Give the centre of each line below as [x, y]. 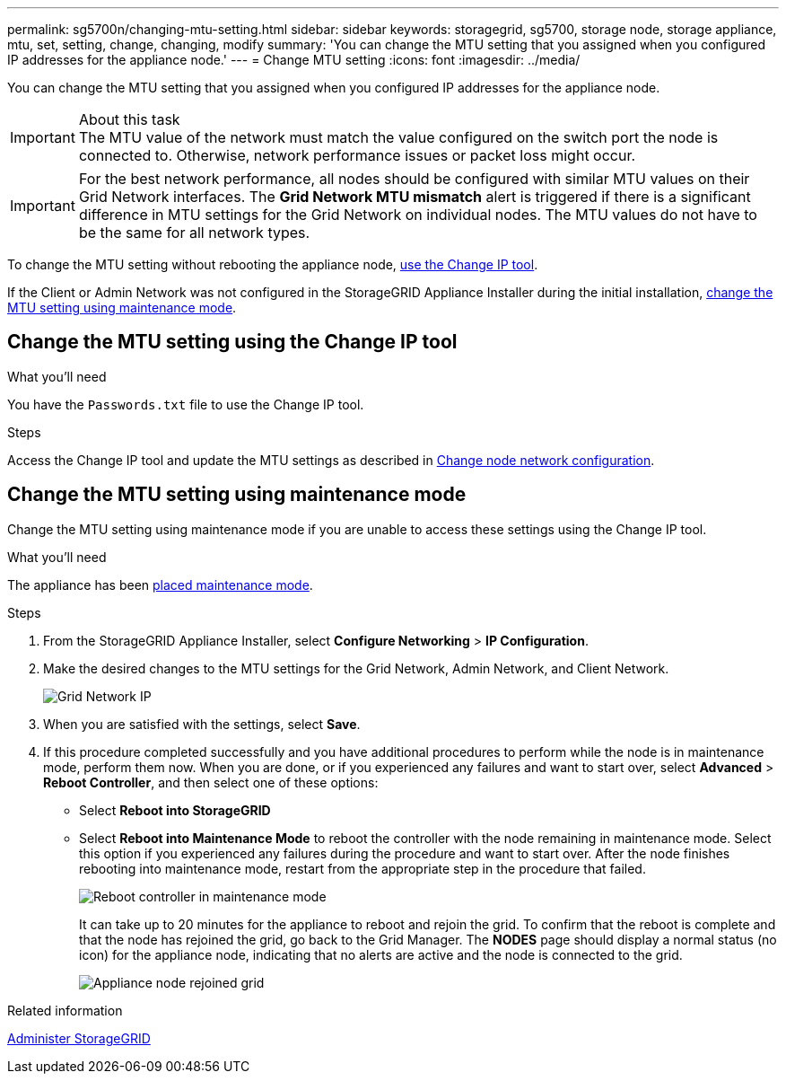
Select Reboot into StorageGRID [175, 810]
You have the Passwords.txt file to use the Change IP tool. [186, 404]
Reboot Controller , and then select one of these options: [211, 782]
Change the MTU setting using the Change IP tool [232, 342]
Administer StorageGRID [79, 1038]
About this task [129, 119]
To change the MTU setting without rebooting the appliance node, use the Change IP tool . [273, 264]
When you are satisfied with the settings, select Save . [202, 724]
